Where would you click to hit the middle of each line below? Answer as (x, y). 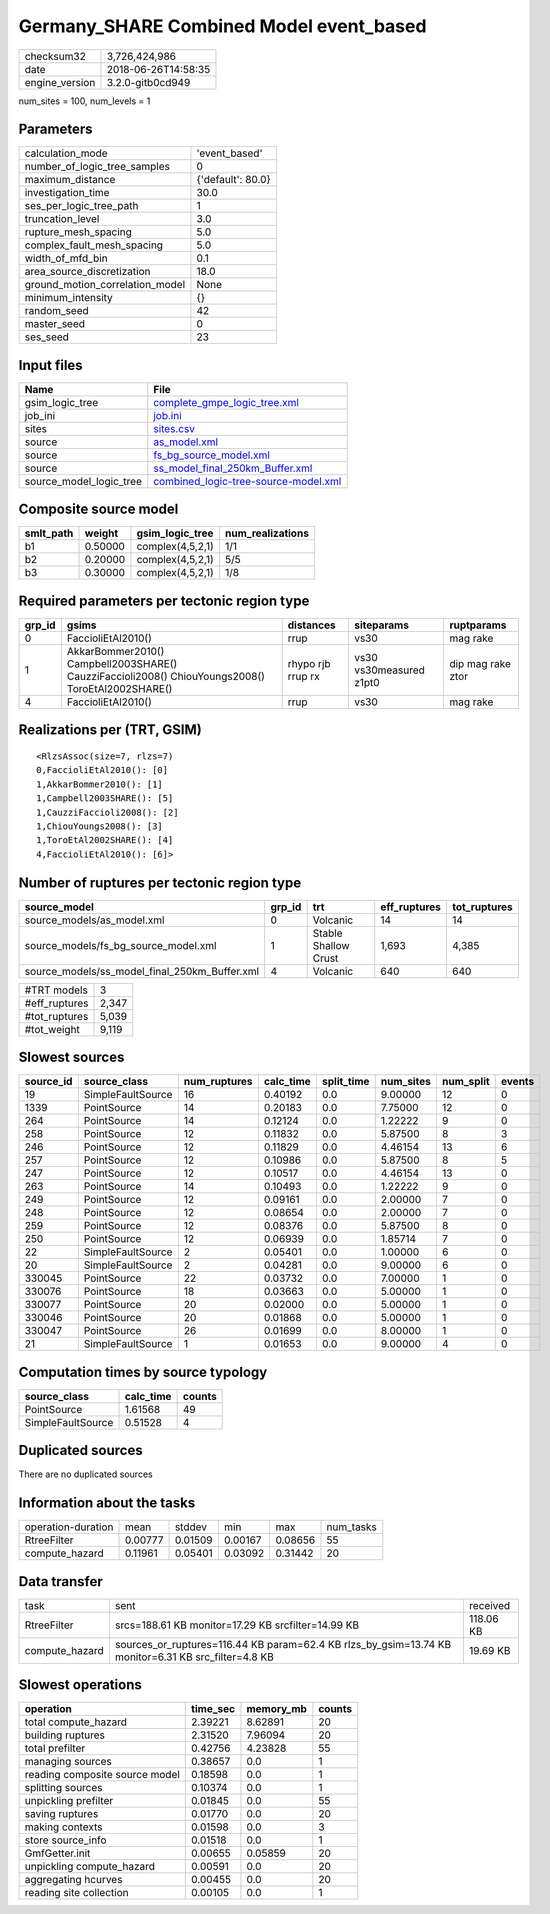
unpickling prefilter (69, 1801)
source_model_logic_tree (83, 481)
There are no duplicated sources (86, 1474)
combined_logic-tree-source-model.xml (247, 481)
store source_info (65, 1840)
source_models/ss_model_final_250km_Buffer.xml (142, 971)
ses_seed (47, 337)
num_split (465, 1082)
